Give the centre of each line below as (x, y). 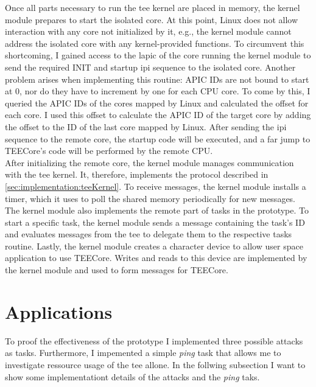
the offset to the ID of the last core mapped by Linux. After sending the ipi (146, 126)
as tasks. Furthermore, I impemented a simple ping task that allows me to (143, 353)
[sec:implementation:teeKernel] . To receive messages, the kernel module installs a (156, 186)
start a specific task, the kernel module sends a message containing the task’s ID (155, 222)
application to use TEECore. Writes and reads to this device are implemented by (156, 258)
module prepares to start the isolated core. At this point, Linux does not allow (152, 19)
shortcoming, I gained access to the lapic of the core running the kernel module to (158, 55)
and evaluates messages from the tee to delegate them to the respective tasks (149, 234)
